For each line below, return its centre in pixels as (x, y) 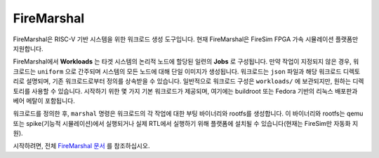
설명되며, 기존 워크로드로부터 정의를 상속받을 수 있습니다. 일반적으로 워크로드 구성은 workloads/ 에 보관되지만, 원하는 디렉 (195, 81)
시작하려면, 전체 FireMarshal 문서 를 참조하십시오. (81, 146)
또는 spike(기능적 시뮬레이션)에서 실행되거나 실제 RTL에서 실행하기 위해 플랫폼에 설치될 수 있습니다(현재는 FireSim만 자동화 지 (186, 123)
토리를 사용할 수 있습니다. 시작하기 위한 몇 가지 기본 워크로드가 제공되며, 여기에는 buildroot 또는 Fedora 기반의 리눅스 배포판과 (185, 91)
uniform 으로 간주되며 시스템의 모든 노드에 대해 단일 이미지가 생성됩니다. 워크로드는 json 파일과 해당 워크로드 (189, 71)
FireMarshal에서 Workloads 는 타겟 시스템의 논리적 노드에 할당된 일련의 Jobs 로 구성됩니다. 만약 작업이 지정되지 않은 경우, (182, 62)
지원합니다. (28, 48)
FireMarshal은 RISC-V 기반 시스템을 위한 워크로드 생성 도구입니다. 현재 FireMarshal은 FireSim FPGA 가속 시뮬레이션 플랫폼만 (186, 39)
